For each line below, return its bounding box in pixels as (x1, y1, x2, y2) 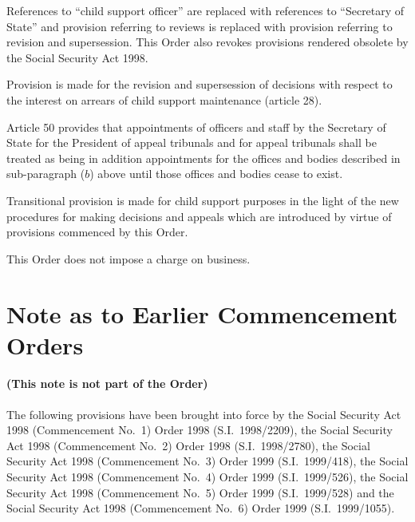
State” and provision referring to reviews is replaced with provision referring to (6, 18, 393, 34)
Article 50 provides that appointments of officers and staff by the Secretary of (6, 118, 386, 135)
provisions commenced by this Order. (6, 223, 188, 240)
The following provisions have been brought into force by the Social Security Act (6, 405, 401, 422)
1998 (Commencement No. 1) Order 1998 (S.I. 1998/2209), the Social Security (6, 421, 393, 438)
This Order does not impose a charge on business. (6, 250, 251, 267)
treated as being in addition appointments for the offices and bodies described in (6, 149, 401, 166)
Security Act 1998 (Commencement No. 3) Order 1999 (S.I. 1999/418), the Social (6, 453, 409, 469)
